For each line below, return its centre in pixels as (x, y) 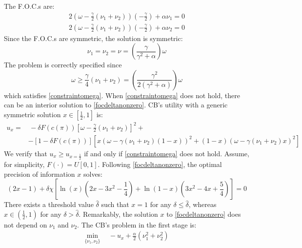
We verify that (26, 153)
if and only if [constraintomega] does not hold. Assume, (167, 153)
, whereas (202, 204)
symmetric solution (32, 114)
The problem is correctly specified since (63, 65)
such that (115, 204)
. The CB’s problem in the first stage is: (137, 224)
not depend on (26, 224)
